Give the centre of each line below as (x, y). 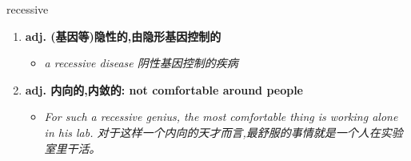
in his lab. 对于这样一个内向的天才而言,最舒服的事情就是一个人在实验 (223, 132)
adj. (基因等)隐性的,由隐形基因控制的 (123, 36)
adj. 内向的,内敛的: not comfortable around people (164, 89)
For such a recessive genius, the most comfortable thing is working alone (221, 117)
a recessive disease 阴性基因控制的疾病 (141, 63)
